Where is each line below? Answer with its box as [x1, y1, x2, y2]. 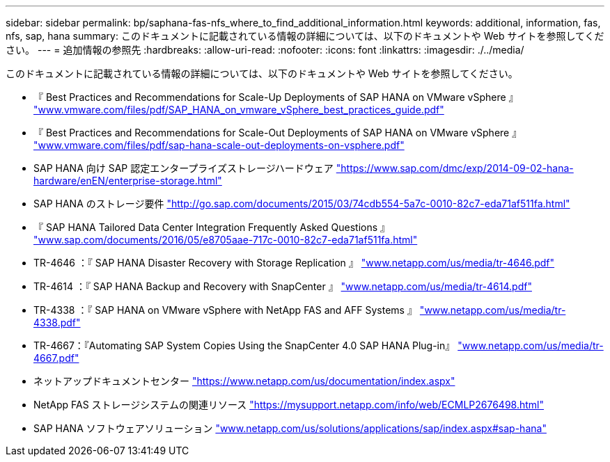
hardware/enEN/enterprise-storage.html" [33, 175, 222, 186]
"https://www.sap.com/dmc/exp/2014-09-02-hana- [336, 162, 574, 174]
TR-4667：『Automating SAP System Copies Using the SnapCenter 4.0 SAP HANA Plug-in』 [33, 340, 455, 351]
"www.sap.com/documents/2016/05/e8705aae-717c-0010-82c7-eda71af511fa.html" [33, 234, 418, 246]
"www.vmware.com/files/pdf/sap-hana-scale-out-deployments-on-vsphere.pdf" [33, 139, 405, 151]
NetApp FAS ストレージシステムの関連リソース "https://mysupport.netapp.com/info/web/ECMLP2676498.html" [33, 399, 544, 411]
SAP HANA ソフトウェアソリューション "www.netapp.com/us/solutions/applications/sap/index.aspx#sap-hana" [33, 422, 547, 434]
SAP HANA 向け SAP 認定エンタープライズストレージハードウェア [33, 162, 334, 174]
